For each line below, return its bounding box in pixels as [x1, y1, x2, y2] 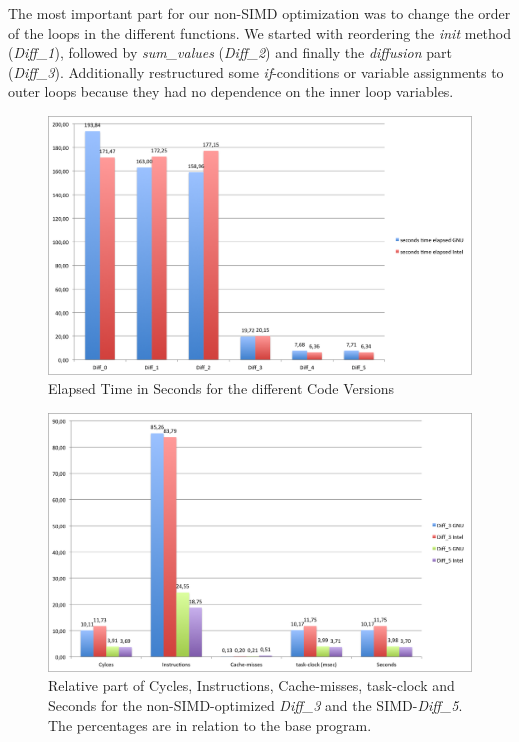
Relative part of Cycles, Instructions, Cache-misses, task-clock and [48, 675, 455, 696]
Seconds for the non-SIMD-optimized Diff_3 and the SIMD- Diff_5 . [48, 694, 463, 715]
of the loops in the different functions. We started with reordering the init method [8, 22, 512, 43]
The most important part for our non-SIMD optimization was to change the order [8, 3, 511, 23]
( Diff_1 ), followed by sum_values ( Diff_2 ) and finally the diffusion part [8, 42, 452, 63]
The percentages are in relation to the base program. [48, 714, 372, 735]
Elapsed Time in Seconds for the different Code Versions [48, 378, 394, 399]
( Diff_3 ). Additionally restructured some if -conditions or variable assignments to [8, 61, 504, 82]
